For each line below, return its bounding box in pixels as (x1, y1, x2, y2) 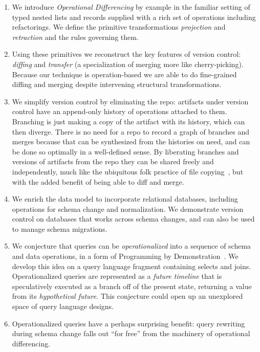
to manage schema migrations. (12, 223, 107, 234)
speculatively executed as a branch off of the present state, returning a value (12, 280, 252, 291)
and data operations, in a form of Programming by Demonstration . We (12, 251, 239, 261)
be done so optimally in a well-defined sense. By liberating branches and (12, 146, 239, 157)
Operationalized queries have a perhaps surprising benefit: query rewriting (12, 318, 245, 328)
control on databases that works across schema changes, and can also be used (12, 213, 255, 224)
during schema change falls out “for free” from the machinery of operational (12, 328, 250, 339)
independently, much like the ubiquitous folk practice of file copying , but (12, 166, 244, 177)
